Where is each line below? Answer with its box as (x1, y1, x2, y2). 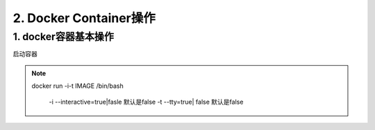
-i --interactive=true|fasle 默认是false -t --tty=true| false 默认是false (49, 98, 244, 106)
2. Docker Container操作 (12, 10, 156, 26)
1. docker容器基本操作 (12, 30, 115, 43)
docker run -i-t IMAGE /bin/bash (31, 82, 124, 90)
